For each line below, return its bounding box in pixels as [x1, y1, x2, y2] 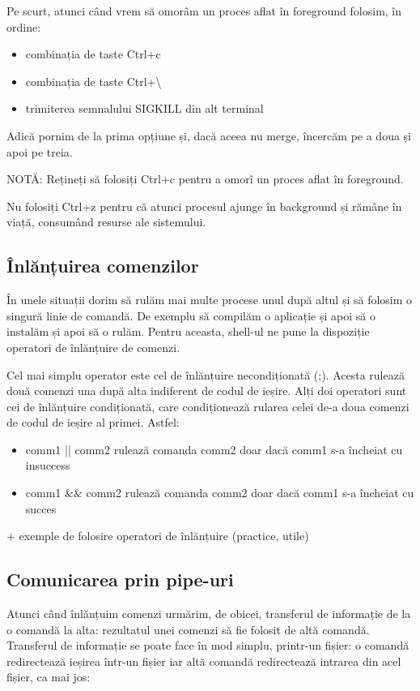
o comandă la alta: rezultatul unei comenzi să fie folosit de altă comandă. [6, 620, 370, 637]
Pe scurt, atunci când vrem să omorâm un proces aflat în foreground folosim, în [6, 2, 402, 19]
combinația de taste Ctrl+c [25, 45, 161, 62]
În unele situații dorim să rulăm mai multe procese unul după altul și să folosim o [6, 291, 413, 308]
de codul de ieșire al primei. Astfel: [6, 414, 180, 431]
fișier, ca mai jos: [6, 668, 91, 685]
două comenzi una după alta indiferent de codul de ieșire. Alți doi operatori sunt [6, 382, 407, 399]
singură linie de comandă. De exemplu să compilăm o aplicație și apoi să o [6, 307, 375, 324]
